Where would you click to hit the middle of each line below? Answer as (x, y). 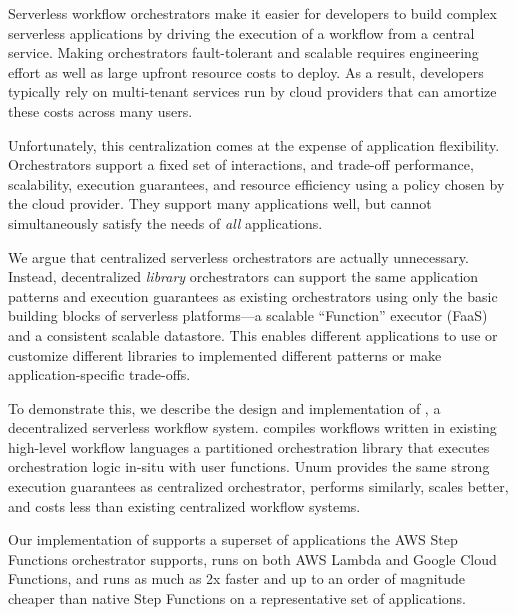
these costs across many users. (100, 110)
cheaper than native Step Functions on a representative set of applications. (237, 598)
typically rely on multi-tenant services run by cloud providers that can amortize (252, 91)
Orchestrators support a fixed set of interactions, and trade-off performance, (241, 164)
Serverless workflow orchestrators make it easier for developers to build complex (252, 13)
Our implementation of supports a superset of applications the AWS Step (233, 539)
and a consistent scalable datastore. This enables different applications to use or (253, 334)
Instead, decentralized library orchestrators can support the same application (243, 276)
